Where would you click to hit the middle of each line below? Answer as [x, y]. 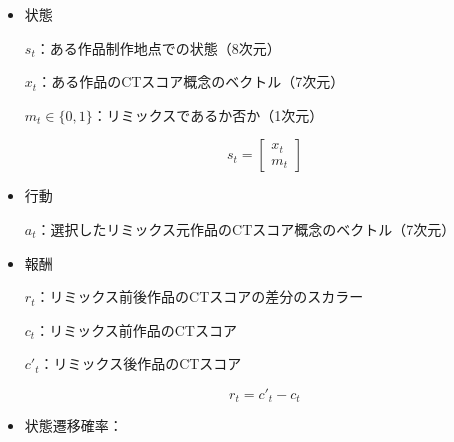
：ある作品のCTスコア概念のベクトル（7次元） [191, 81]
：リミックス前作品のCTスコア [136, 329]
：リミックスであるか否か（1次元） [208, 114]
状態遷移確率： [73, 425]
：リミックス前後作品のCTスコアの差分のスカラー [199, 296]
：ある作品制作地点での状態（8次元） [158, 47]
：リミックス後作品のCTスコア [140, 363]
